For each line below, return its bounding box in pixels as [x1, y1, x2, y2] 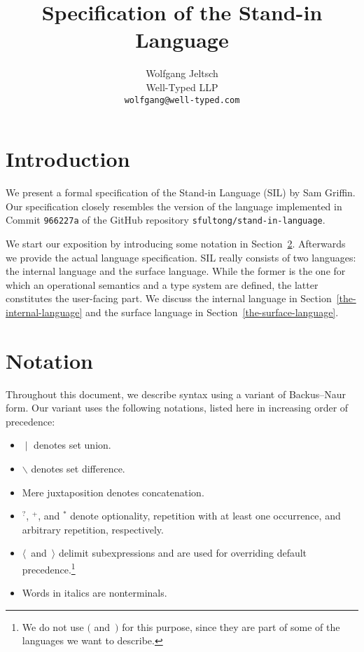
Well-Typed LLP [146, 79, 218, 94]
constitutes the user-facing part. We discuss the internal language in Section [6, 291, 332, 306]
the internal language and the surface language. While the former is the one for [6, 264, 346, 278]
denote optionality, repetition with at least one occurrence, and [70, 508, 341, 523]
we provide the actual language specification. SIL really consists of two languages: [6, 250, 356, 264]
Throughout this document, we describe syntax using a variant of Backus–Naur [6, 386, 346, 401]
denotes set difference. [31, 461, 125, 475]
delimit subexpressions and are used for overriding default [58, 545, 307, 560]
